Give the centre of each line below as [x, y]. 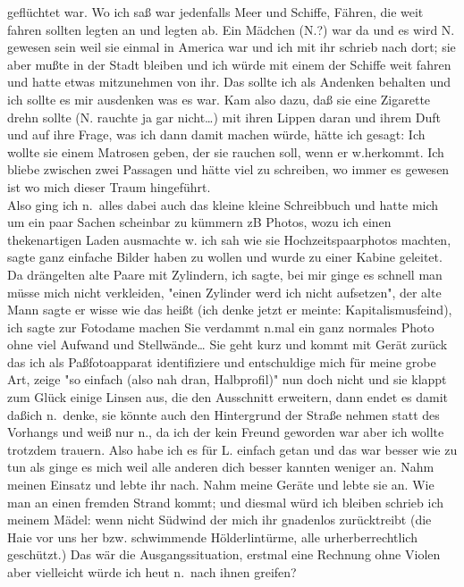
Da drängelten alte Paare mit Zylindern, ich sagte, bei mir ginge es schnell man [225, 274]
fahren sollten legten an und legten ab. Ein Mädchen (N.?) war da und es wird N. [231, 29]
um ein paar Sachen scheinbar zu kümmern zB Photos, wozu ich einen [199, 222]
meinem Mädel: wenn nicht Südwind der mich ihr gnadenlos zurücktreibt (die [219, 520]
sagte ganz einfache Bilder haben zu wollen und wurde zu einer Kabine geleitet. [225, 257]
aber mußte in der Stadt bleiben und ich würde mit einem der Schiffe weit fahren [229, 64]
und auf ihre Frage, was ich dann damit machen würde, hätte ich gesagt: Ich [216, 134]
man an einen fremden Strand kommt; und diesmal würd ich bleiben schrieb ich [225, 502]
